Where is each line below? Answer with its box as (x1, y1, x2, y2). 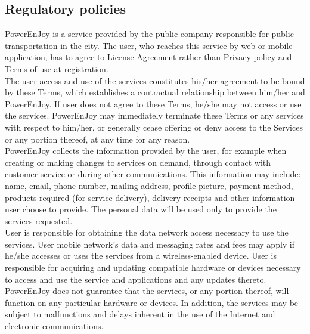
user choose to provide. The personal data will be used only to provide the (5, 203, 277, 215)
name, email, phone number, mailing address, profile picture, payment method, (5, 179, 293, 191)
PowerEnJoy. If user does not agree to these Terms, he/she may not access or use (5, 97, 302, 110)
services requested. (5, 214, 73, 227)
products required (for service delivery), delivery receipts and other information (5, 191, 295, 203)
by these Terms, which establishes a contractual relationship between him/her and (5, 86, 305, 98)
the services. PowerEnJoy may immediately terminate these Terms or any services (5, 109, 304, 122)
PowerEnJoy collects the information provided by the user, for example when (5, 144, 287, 157)
